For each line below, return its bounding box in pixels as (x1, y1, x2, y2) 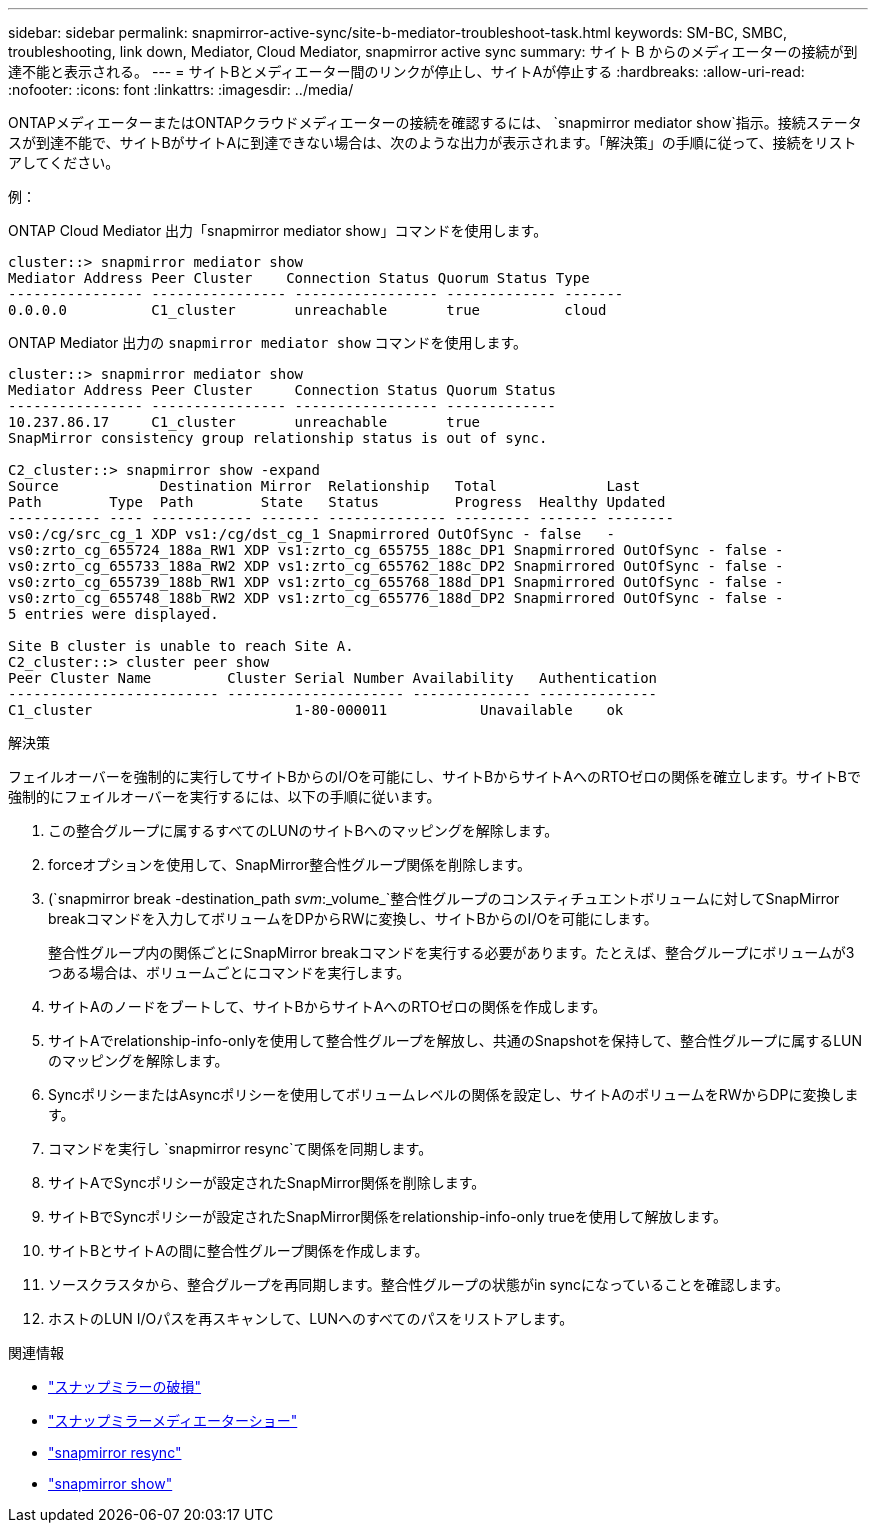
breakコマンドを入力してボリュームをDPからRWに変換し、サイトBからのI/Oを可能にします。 (48, 910, 658, 927)
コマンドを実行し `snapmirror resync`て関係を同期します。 (48, 1140, 433, 1157)
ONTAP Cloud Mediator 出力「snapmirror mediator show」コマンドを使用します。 (8, 222, 548, 239)
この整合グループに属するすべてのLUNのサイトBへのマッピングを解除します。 (48, 822, 559, 839)
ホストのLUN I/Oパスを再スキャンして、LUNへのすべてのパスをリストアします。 (48, 1310, 574, 1327)
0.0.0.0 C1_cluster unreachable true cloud (8, 302, 607, 318)
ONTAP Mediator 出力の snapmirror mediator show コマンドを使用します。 (8, 334, 528, 351)
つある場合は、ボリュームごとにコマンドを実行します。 (48, 964, 411, 981)
